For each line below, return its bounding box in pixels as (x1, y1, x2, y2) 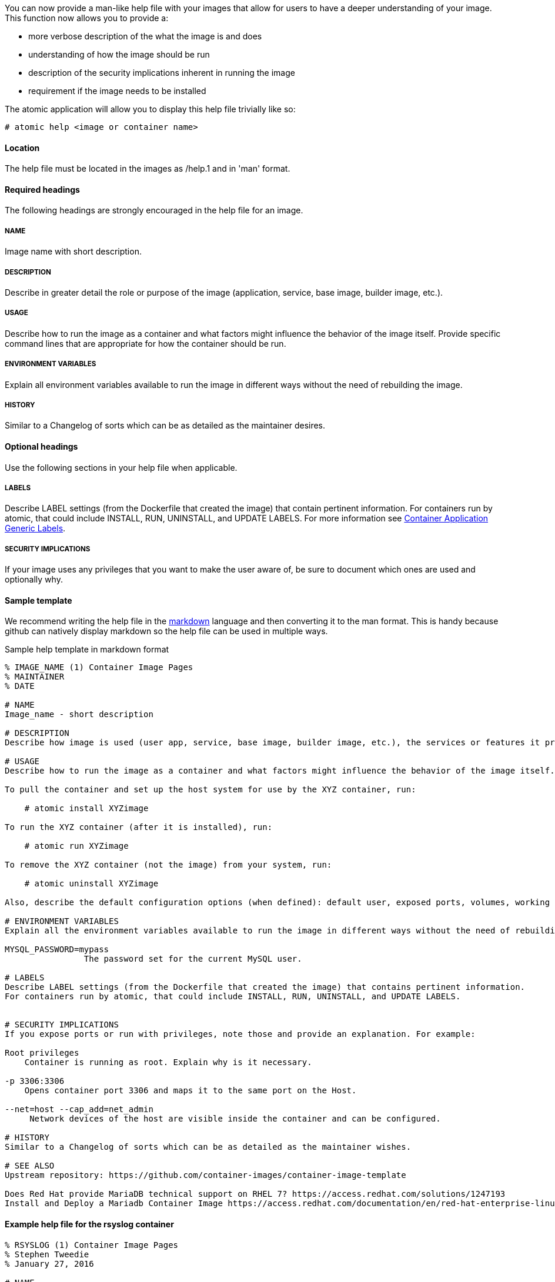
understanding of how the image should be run (28, 49, 210, 59)
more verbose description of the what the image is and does (28, 31, 262, 41)
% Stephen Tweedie (5, 1249, 89, 1259)
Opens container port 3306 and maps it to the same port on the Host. (24, 1086, 357, 1096)
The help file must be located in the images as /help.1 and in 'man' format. (5, 163, 290, 174)
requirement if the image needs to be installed (28, 86, 206, 96)
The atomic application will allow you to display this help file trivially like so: (5, 104, 296, 114)
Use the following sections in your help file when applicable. (5, 462, 238, 473)
